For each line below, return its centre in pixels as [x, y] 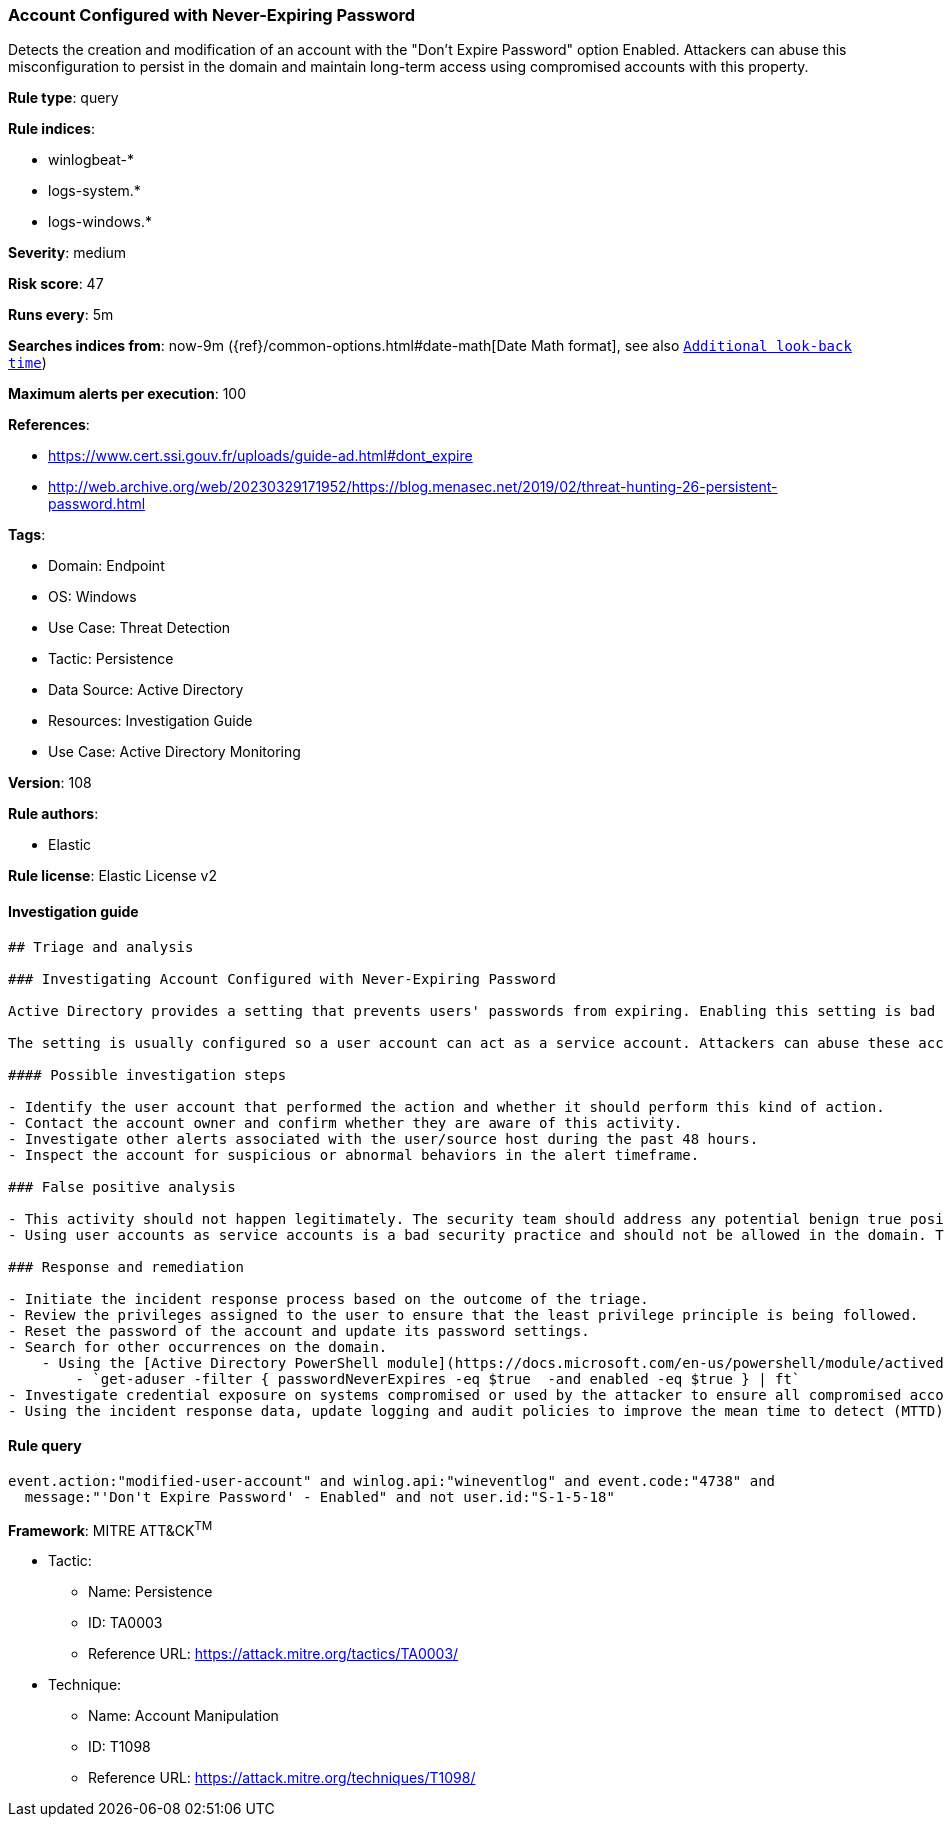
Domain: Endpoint [106, 566]
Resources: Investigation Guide [150, 721]
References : [49, 425]
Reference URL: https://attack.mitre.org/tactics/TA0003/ [273, 1654]
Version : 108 [50, 783]
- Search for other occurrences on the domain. [198, 1346]
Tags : [27, 535]
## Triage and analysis [101, 946]
